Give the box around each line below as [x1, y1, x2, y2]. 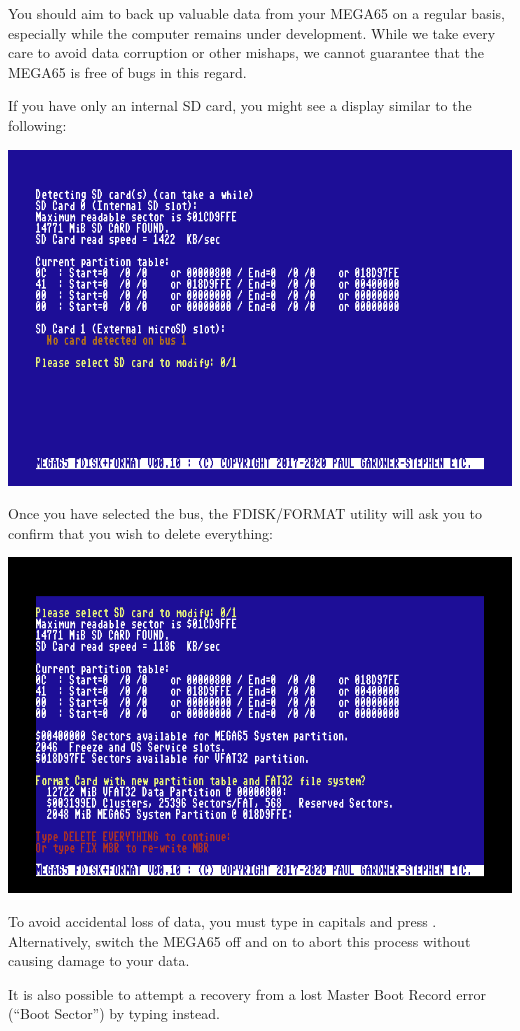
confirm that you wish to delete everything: [8, 522, 273, 543]
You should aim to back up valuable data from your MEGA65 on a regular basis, [8, 3, 505, 23]
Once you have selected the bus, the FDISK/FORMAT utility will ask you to [8, 503, 482, 524]
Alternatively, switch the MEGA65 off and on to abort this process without [8, 930, 471, 951]
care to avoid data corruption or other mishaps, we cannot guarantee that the [8, 42, 484, 63]
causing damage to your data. [8, 950, 190, 971]
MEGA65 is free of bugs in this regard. [8, 61, 247, 82]
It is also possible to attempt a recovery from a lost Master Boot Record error [8, 983, 486, 1004]
